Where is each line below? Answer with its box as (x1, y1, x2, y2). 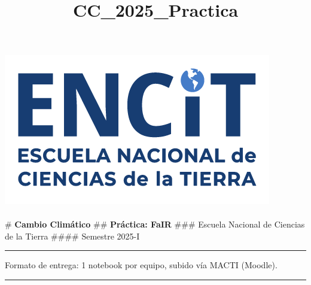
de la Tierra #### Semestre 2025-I (5, 229, 140, 242)
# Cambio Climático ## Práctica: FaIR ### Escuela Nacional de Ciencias (5, 218, 305, 231)
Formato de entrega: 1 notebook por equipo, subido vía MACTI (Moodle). (5, 259, 278, 271)
